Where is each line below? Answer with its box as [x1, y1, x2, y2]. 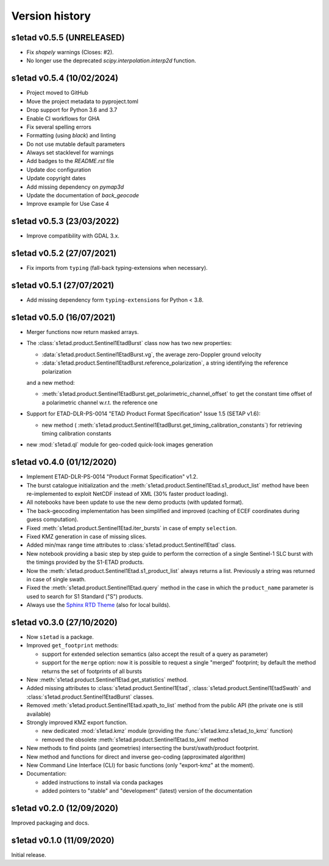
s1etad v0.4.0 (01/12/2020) [11, 457, 117, 467]
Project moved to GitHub [26, 89, 88, 96]
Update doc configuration [26, 166, 91, 173]
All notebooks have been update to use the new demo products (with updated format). [26, 498, 244, 506]
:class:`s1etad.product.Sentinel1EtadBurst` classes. [26, 693, 154, 700]
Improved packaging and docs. [11, 819, 90, 826]
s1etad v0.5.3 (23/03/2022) [11, 216, 119, 227]
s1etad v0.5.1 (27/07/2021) [11, 280, 115, 291]
